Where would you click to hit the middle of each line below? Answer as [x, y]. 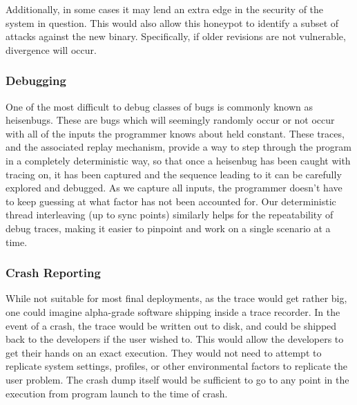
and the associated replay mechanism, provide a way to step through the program [178, 147]
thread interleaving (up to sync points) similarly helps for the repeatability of [170, 215]
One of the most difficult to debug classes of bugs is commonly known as [159, 106]
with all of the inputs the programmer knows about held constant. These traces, [175, 133]
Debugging [36, 81]
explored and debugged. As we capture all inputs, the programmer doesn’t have [174, 188]
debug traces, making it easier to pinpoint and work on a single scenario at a [168, 228]
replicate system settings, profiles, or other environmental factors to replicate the [176, 366]
